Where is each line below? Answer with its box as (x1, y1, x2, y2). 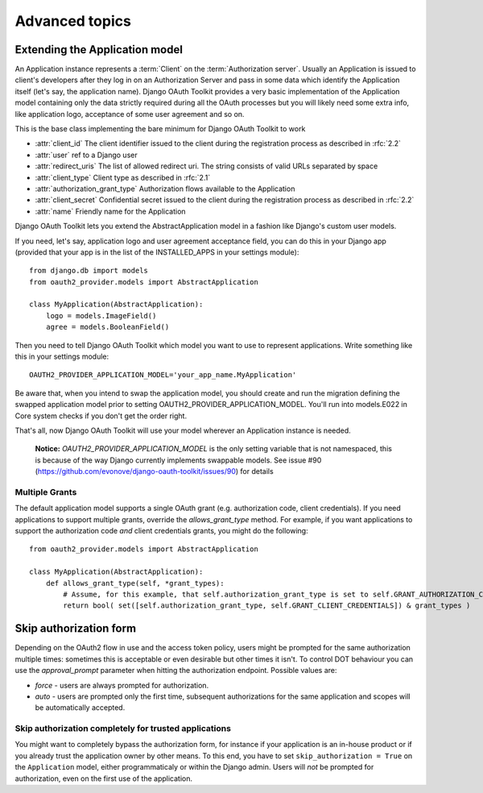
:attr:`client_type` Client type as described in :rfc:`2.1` (35, 172, 211, 182)
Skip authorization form (14, 621, 137, 636)
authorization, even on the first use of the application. (14, 774, 193, 783)
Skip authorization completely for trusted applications (14, 723, 231, 734)
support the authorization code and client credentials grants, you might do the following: (14, 526, 309, 536)
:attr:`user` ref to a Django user (35, 150, 138, 160)
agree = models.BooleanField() (45, 322, 170, 332)
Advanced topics (14, 12, 132, 30)
